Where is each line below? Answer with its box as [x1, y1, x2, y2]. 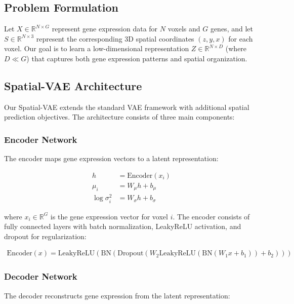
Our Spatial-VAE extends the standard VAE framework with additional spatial [4, 101, 249, 112]
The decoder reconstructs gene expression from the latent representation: [4, 290, 230, 300]
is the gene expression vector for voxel [50, 211, 168, 221]
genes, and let [210, 23, 253, 34]
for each [228, 33, 253, 44]
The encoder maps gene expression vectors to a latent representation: [4, 153, 219, 164]
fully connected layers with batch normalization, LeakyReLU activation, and [4, 221, 241, 232]
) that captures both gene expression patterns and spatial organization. [26, 53, 247, 63]
